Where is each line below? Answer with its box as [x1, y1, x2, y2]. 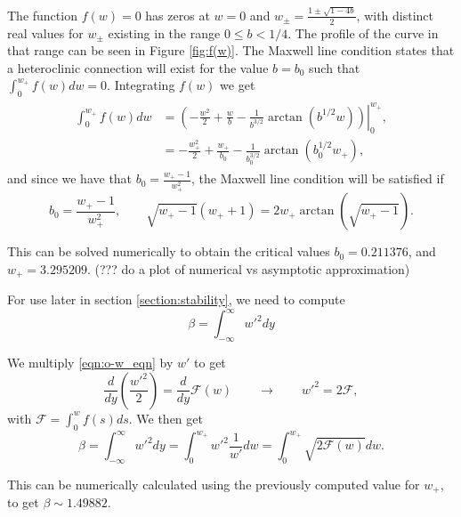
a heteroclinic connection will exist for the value [7, 58, 269, 77]
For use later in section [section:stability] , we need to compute [7, 290, 345, 309]
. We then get [128, 408, 203, 427]
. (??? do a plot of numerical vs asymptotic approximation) [87, 259, 410, 278]
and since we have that [7, 169, 133, 188]
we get [220, 76, 255, 94]
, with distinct [356, 5, 433, 24]
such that [309, 58, 360, 77]
